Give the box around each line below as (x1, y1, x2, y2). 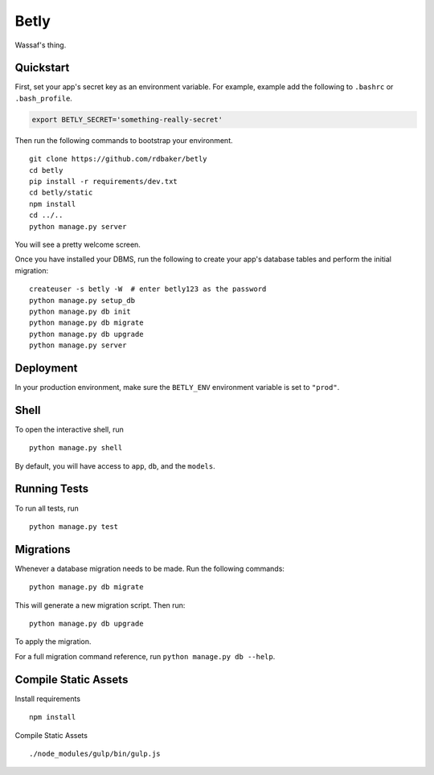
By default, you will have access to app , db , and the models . (14, 461, 216, 470)
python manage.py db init (29, 306, 132, 316)
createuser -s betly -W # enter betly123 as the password (29, 285, 267, 293)
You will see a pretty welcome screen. (14, 240, 141, 249)
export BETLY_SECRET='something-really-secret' (31, 115, 223, 124)
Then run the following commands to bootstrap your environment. (14, 135, 233, 145)
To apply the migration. (14, 637, 92, 646)
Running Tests (14, 482, 88, 496)
